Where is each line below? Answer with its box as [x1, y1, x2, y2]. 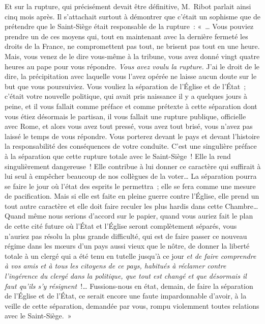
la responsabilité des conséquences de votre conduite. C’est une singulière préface [5, 141, 257, 151]
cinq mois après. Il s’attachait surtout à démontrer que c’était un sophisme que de [5, 11, 261, 21]
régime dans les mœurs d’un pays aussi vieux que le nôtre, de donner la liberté [5, 240, 250, 251]
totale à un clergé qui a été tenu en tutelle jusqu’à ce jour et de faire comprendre [5, 250, 256, 261]
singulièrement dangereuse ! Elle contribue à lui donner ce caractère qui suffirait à [5, 160, 261, 171]
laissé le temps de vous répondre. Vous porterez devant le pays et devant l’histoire [5, 130, 260, 141]
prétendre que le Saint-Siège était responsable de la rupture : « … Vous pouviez [5, 21, 254, 32]
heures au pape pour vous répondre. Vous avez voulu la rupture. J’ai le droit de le [5, 61, 260, 71]
